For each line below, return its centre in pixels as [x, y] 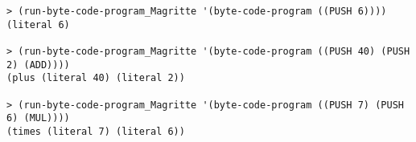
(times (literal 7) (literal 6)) [96, 131]
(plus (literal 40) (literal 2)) [96, 78]
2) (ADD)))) [38, 65]
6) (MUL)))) [38, 118]
